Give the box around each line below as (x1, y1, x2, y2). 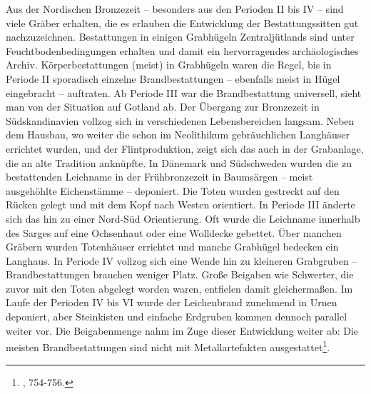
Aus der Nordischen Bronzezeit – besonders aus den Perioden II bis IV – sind (6, 1, 344, 16)
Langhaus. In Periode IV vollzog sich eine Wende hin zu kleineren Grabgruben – (6, 253, 357, 268)
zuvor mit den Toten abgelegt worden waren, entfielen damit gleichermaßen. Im (6, 281, 353, 295)
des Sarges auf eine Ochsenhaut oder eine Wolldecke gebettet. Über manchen (6, 225, 342, 240)
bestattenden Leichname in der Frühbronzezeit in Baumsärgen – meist (6, 169, 313, 184)
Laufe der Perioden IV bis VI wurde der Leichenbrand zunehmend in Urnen (6, 295, 337, 310)
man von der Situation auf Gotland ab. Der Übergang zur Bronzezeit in (6, 99, 320, 114)
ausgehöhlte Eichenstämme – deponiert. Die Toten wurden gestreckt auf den (6, 183, 340, 198)
